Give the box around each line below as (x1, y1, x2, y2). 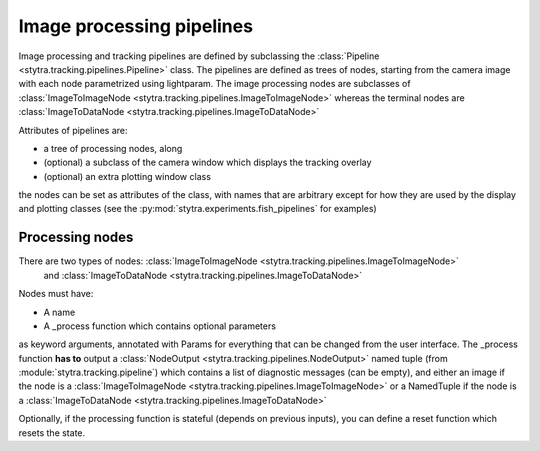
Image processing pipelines (18, 15, 254, 37)
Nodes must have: (18, 288, 94, 300)
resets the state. (18, 426, 86, 439)
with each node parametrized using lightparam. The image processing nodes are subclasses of (18, 78, 411, 90)
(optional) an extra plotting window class (43, 170, 212, 182)
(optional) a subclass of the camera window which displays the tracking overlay (43, 156, 372, 169)
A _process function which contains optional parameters (43, 320, 277, 332)
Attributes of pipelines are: (18, 124, 128, 136)
